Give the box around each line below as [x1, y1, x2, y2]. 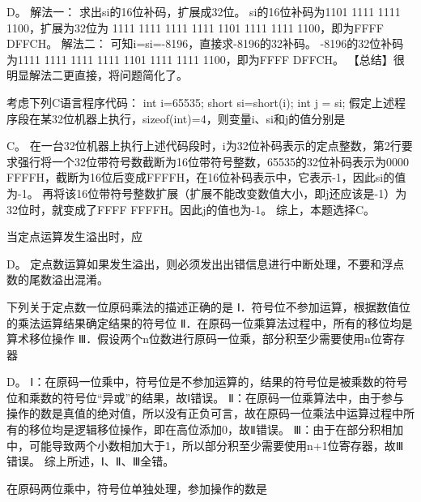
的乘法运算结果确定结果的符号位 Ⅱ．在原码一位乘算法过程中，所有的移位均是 [6, 314, 413, 331]
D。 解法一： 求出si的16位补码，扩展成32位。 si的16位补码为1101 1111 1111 [6, 3, 401, 19]
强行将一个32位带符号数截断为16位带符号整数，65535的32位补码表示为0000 [17, 152, 409, 169]
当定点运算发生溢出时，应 [6, 228, 142, 245]
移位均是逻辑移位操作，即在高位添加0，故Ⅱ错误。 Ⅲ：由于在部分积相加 [28, 421, 404, 438]
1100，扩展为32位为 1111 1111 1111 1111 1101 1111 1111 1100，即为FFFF [6, 19, 384, 36]
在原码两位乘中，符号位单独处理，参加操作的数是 [6, 479, 267, 496]
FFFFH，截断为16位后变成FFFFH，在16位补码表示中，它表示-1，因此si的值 [6, 169, 406, 186]
